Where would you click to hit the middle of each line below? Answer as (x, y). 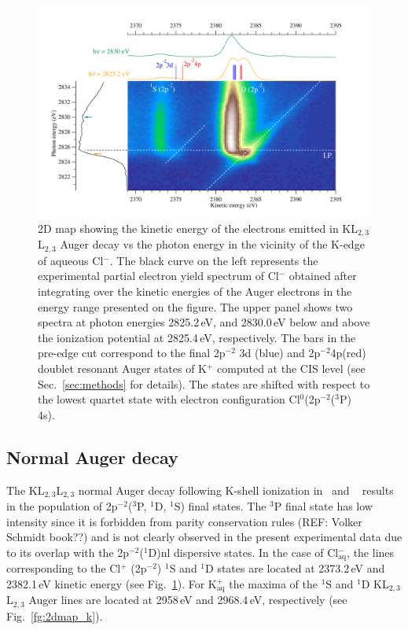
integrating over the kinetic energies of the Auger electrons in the (195, 291)
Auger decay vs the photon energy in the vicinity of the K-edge (212, 244)
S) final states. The (220, 506)
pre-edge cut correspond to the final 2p (132, 353)
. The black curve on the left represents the (214, 260)
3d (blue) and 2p (280, 353)
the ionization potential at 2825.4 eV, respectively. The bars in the (197, 337)
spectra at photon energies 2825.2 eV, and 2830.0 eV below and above (204, 322)
